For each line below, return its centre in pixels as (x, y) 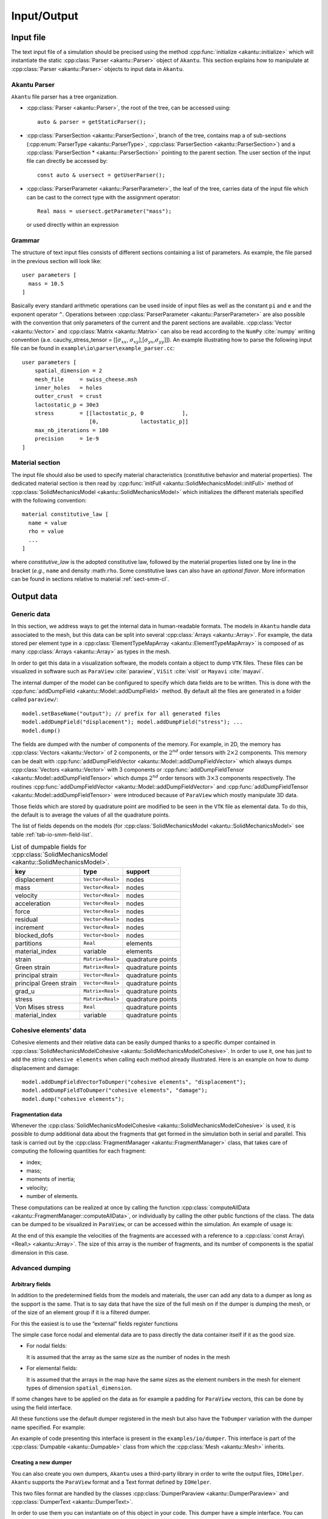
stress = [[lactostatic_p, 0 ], (111, 413)
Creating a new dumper (42, 1462)
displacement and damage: (45, 1068)
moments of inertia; (51, 1179)
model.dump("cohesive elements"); (73, 1099)
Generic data (31, 614)
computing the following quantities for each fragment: (79, 1151)
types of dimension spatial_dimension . (79, 1388)
